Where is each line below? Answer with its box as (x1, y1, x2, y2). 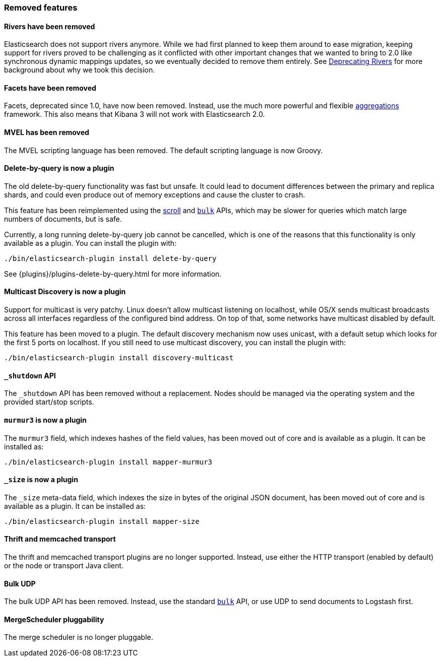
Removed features (4, 3, 78, 13)
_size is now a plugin (4, 475, 78, 484)
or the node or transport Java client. (4, 561, 123, 570)
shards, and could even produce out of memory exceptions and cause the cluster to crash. (4, 190, 305, 199)
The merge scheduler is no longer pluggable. (4, 633, 153, 642)
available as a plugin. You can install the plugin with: (4, 238, 177, 247)
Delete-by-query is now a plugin (4, 164, 114, 173)
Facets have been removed (4, 83, 96, 92)
